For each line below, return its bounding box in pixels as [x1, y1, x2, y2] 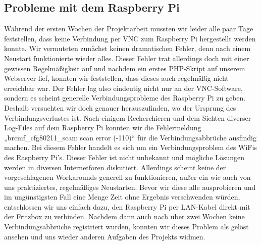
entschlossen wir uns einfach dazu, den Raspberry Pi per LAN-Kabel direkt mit [4, 201, 250, 212]
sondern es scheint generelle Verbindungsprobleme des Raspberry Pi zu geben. [4, 92, 246, 103]
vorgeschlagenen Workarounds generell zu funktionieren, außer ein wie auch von [4, 172, 251, 182]
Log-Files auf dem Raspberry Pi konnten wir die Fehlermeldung [4, 122, 201, 133]
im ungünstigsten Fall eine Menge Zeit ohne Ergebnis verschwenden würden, [4, 191, 240, 202]
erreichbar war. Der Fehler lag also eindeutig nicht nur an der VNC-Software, [4, 82, 243, 93]
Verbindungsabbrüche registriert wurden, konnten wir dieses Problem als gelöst [4, 221, 249, 232]
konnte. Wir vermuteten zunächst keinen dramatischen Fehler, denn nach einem [4, 43, 251, 54]
